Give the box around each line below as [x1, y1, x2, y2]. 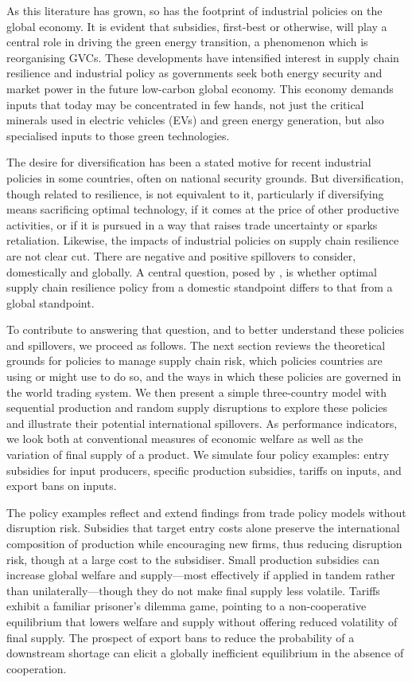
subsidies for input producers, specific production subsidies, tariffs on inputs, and [6, 461, 402, 478]
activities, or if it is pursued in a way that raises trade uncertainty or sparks [6, 216, 378, 233]
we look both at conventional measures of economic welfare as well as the [6, 430, 363, 447]
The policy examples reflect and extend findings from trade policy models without [6, 504, 406, 520]
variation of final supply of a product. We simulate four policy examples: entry [6, 446, 390, 463]
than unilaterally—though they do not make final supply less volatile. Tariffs [6, 582, 380, 598]
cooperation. [6, 660, 67, 676]
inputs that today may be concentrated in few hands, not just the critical [6, 96, 364, 112]
